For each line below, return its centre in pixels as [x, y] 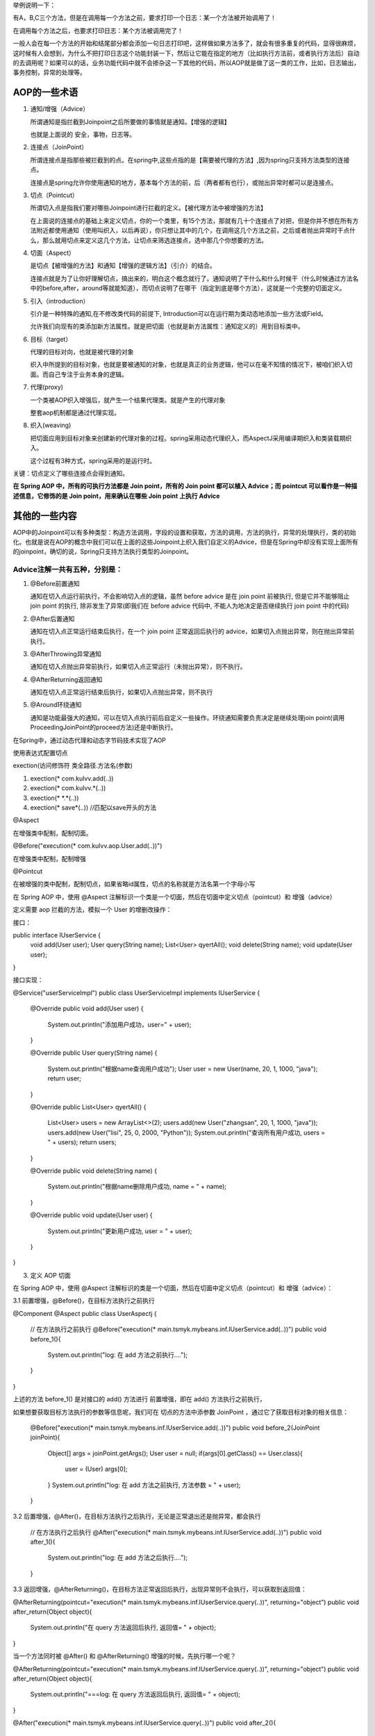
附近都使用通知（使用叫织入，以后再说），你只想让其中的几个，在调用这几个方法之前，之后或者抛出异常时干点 [193, 231]
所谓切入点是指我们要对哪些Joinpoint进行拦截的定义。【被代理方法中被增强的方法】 [149, 208]
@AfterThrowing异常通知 [66, 653]
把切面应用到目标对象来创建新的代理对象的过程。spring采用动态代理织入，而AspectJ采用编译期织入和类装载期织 [191, 438]
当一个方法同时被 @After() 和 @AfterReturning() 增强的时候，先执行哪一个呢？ [124, 1656]
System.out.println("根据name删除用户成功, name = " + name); [137, 1187]
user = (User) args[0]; [96, 1469]
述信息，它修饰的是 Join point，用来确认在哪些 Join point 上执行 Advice [116, 496]
